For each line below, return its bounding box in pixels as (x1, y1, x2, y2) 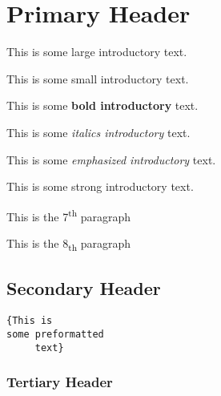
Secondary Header (6, 276, 161, 301)
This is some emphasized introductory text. (6, 151, 216, 168)
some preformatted (6, 328, 104, 340)
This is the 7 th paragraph (6, 205, 131, 224)
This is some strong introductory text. (6, 178, 194, 195)
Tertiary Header (6, 372, 113, 392)
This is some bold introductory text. (6, 97, 199, 114)
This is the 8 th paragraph (6, 234, 131, 253)
